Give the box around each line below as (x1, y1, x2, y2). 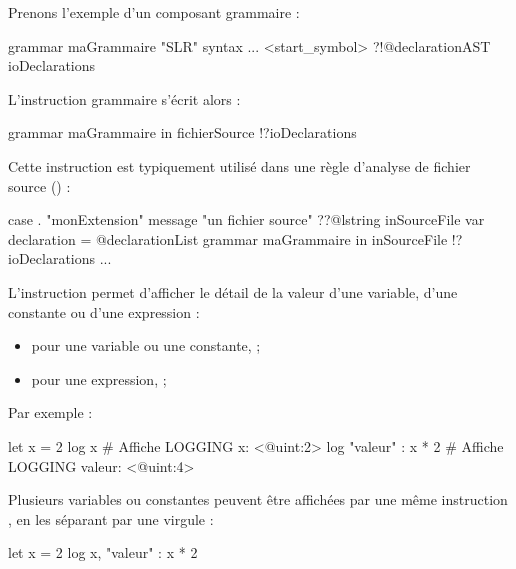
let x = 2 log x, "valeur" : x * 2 (8, 542, 198, 563)
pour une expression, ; (31, 368, 167, 389)
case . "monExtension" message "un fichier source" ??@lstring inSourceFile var (8, 209, 485, 230)
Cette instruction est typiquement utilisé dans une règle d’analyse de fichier (8, 155, 471, 176)
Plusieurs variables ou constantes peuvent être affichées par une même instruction (8, 489, 508, 510)
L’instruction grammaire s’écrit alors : (8, 88, 241, 109)
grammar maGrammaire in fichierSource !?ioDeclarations (8, 122, 357, 143)
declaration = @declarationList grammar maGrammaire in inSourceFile (8, 228, 448, 249)
